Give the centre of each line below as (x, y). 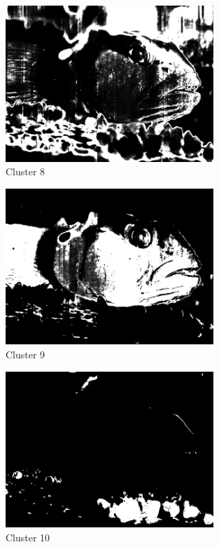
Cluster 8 (26, 171)
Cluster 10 (28, 537)
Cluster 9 (26, 354)
